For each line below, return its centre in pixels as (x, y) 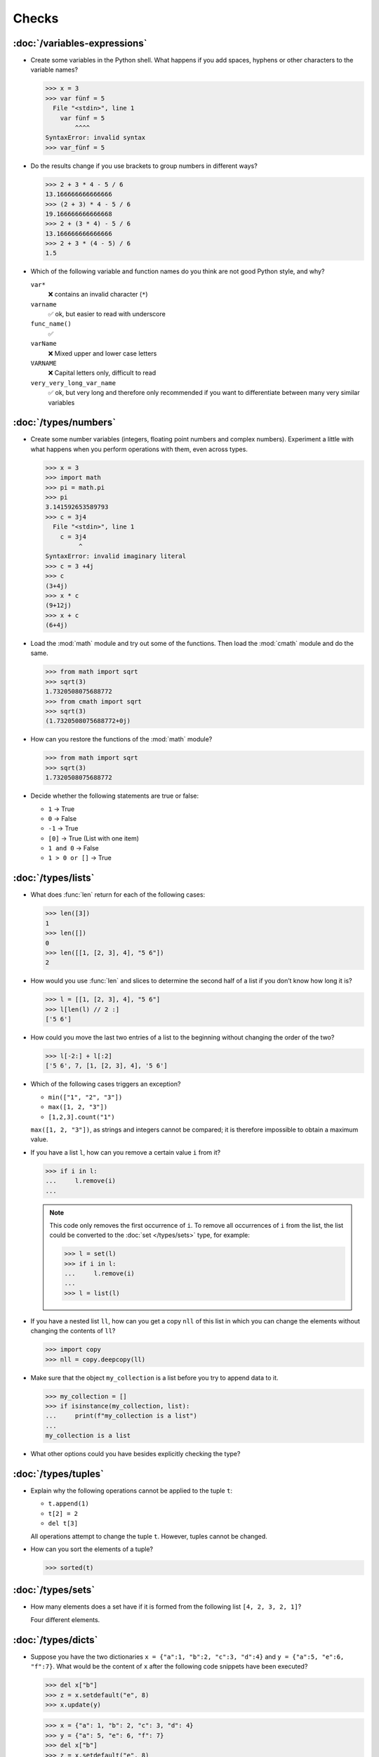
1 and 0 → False (73, 848)
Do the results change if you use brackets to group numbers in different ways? (144, 166)
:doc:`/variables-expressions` (80, 43)
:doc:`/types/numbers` (64, 423)
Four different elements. (65, 1619)
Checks (36, 18)
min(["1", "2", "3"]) (85, 1097)
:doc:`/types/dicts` (55, 1640)
